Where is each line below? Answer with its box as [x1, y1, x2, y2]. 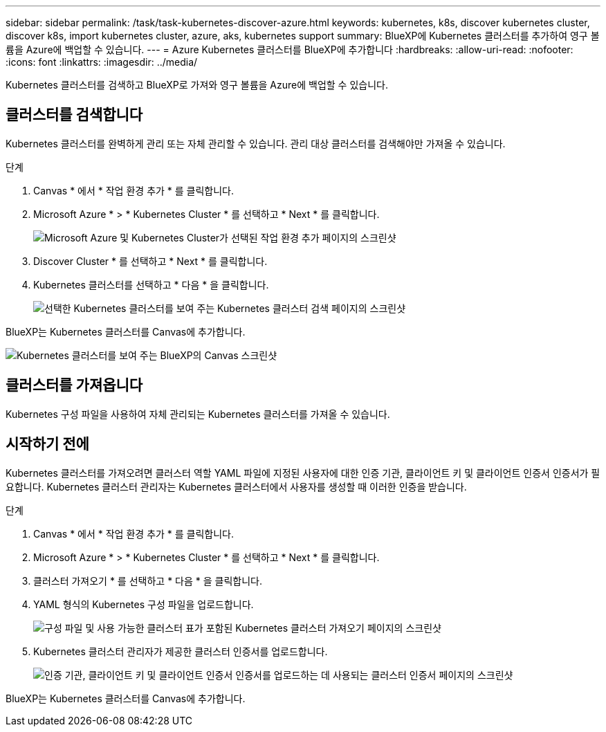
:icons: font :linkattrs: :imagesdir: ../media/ [6, 56, 198, 68]
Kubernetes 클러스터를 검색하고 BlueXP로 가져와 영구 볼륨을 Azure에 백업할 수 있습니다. [6, 79, 388, 91]
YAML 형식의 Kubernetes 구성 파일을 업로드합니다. [33, 598, 254, 610]
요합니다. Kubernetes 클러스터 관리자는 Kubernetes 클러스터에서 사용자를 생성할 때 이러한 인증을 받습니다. [6, 480, 467, 493]
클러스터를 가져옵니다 [6, 376, 143, 394]
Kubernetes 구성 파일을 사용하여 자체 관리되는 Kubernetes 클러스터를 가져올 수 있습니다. [6, 408, 390, 420]
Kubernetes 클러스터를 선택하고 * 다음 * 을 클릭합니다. [33, 278, 269, 291]
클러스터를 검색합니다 [6, 106, 143, 124]
